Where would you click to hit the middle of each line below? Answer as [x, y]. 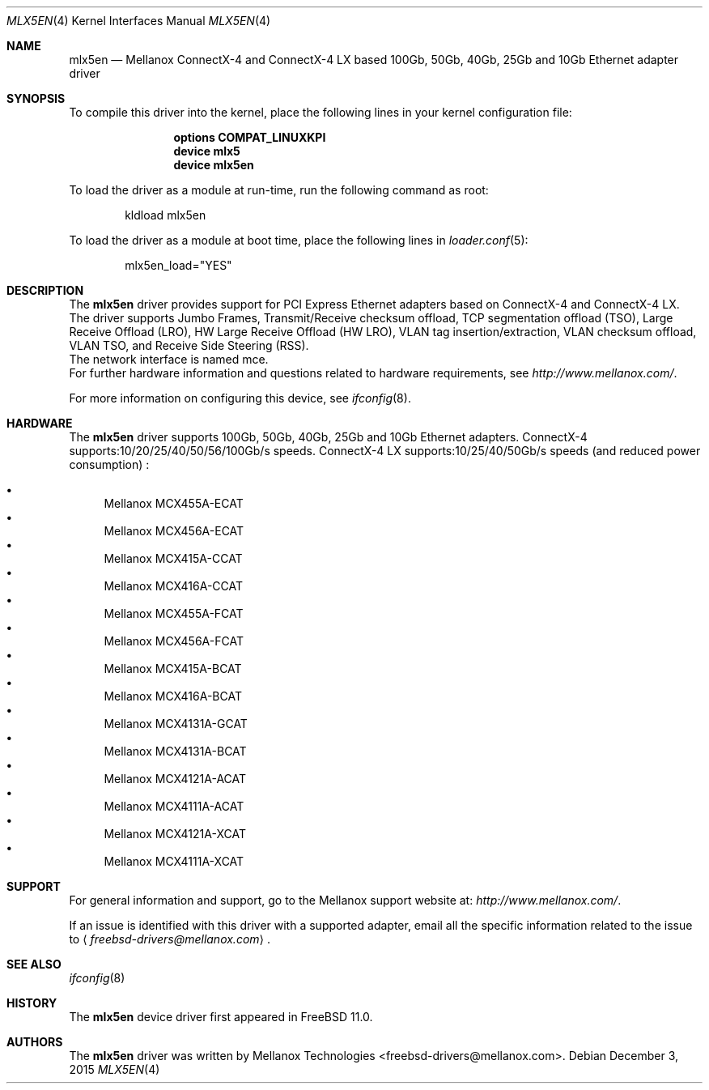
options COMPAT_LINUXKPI [250, 137]
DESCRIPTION [45, 290]
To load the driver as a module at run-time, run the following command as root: [279, 190]
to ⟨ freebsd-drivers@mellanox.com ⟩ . [170, 939]
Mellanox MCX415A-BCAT [173, 668]
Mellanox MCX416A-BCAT [173, 696]
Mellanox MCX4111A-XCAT [174, 861]
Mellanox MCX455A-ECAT [174, 503]
